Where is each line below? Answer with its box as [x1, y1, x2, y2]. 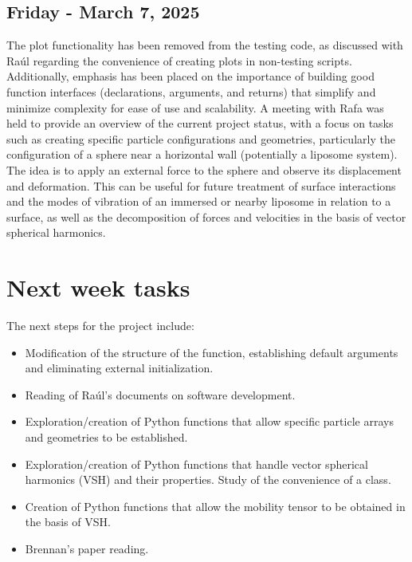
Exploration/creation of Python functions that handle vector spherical [25, 455, 368, 472]
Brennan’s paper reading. [25, 540, 149, 556]
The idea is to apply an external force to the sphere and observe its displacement [6, 161, 402, 178]
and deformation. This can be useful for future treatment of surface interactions [6, 177, 396, 194]
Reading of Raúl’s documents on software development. [25, 386, 296, 403]
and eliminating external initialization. [25, 360, 214, 376]
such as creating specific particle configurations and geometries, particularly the [6, 130, 395, 147]
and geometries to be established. [25, 429, 188, 446]
